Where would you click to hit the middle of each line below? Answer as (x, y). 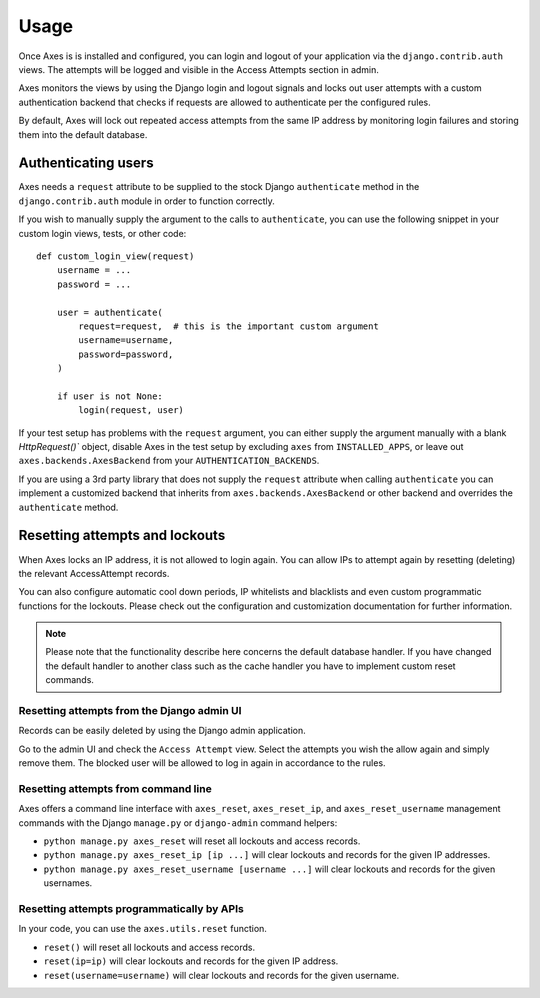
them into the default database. (83, 134)
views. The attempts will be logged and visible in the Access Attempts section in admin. (199, 69)
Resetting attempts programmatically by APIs (131, 909)
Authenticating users (86, 163)
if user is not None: (110, 396)
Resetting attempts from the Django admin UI (130, 711)
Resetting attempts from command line (115, 788)
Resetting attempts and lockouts (122, 535)
